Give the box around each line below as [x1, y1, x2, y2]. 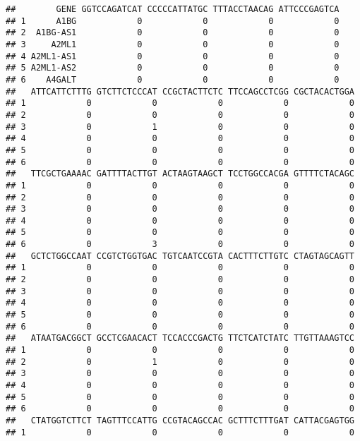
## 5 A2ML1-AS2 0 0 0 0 [6, 63, 340, 73]
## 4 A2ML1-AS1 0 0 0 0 [6, 51, 340, 61]
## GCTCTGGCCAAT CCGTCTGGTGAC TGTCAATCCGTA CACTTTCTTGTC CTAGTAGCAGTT [6, 250, 354, 261]
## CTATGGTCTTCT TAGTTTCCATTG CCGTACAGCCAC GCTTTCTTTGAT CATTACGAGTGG [6, 415, 354, 425]
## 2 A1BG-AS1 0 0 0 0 [6, 28, 340, 38]
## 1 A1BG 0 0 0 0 [6, 16, 340, 26]
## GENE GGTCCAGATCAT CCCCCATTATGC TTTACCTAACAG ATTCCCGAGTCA [6, 4, 340, 14]
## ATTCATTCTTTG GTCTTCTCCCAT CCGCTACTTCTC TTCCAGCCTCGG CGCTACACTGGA [6, 86, 354, 97]
